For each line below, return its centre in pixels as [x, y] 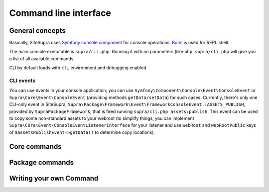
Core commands [35, 146]
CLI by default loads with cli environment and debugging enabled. [78, 68]
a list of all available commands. [42, 58]
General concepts [37, 31]
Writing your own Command [54, 178]
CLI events [22, 81]
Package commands [42, 162]
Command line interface [60, 13]
